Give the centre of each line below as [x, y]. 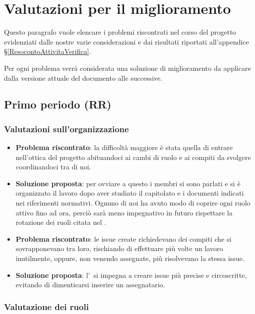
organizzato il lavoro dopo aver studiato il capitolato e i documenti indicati [130, 193]
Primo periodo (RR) [58, 104]
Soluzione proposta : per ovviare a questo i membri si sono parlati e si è [128, 183]
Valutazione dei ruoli [46, 306]
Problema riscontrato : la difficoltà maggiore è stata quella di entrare [124, 147]
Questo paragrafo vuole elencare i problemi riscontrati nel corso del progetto [120, 32]
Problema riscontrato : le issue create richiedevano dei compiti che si [124, 238]
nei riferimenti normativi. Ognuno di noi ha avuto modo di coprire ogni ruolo [133, 203]
